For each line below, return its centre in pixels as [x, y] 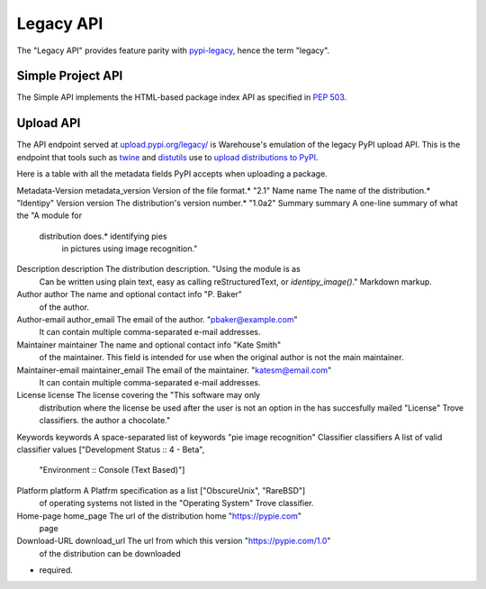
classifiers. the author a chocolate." [105, 421]
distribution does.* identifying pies [103, 236]
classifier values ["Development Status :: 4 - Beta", [111, 449]
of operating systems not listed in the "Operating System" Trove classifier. [176, 503]
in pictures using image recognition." [130, 249]
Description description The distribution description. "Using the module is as [158, 269]
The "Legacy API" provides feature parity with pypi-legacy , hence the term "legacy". [173, 50]
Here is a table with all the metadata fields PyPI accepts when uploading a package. [172, 174]
